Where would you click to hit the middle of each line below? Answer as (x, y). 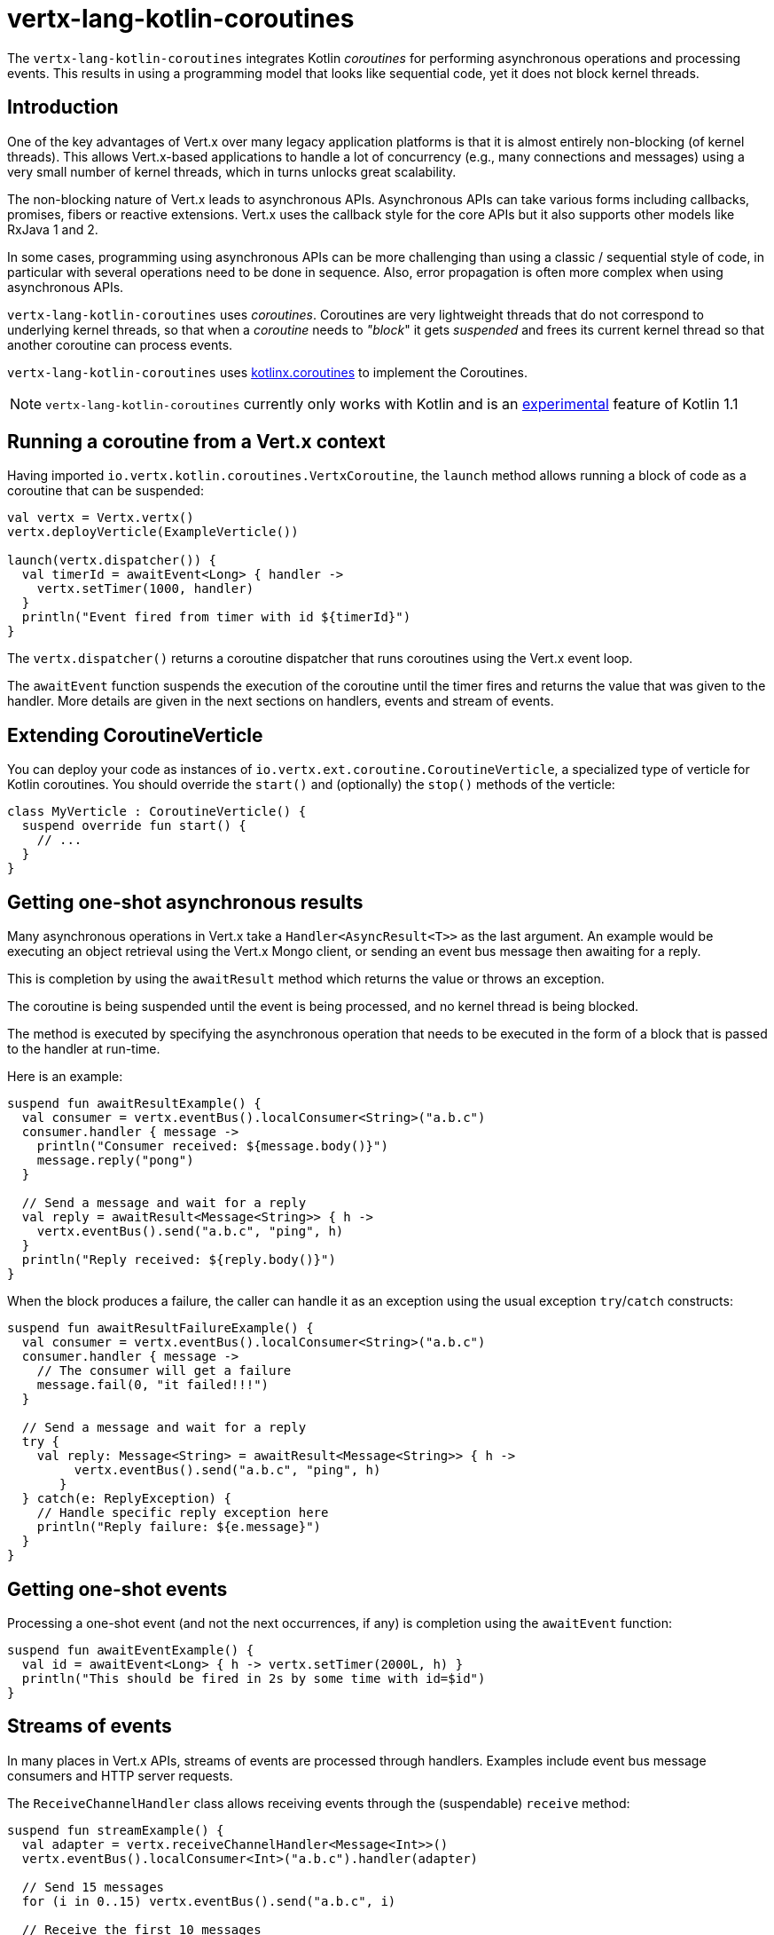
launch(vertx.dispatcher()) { (112, 561)
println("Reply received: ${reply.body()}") (179, 1260)
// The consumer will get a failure (164, 1371)
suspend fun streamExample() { (116, 1830)
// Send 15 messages (93, 1887)
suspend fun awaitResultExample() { (134, 1104)
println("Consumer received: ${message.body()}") (212, 1146)
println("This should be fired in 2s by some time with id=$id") (254, 1678)
